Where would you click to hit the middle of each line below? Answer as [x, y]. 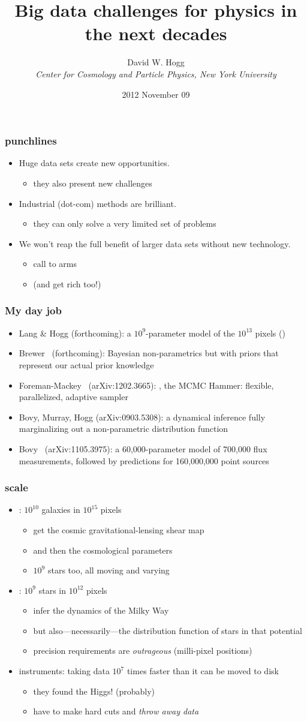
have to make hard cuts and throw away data [116, 711]
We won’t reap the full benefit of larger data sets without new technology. [155, 243]
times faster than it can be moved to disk [203, 671]
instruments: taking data [64, 671]
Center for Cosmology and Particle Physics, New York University [156, 73]
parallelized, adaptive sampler [73, 397]
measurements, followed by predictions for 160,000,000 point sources [144, 460]
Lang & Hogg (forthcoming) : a [75, 333]
